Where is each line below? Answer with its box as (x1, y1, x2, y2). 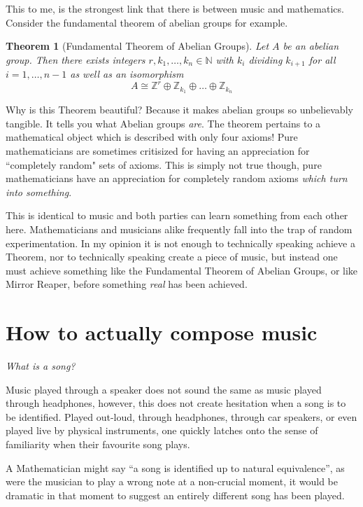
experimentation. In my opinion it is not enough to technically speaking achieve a (6, 235, 355, 250)
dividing (248, 52, 283, 67)
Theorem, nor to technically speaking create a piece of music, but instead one (6, 249, 338, 264)
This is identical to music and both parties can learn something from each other (6, 208, 348, 223)
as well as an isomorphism (70, 67, 184, 81)
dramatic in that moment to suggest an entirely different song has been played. (6, 487, 345, 502)
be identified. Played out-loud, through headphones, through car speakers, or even (6, 409, 357, 424)
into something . (6, 184, 72, 199)
